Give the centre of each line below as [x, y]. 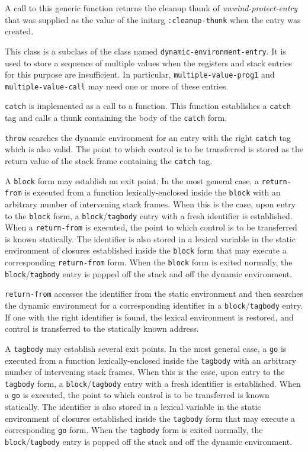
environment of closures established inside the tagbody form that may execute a [150, 418]
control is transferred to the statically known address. [102, 328]
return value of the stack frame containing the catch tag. [109, 160]
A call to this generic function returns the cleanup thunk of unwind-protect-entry [151, 8]
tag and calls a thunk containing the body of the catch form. [116, 118]
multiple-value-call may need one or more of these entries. [117, 86]
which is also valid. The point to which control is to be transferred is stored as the [154, 149]
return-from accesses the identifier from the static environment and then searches [154, 294]
